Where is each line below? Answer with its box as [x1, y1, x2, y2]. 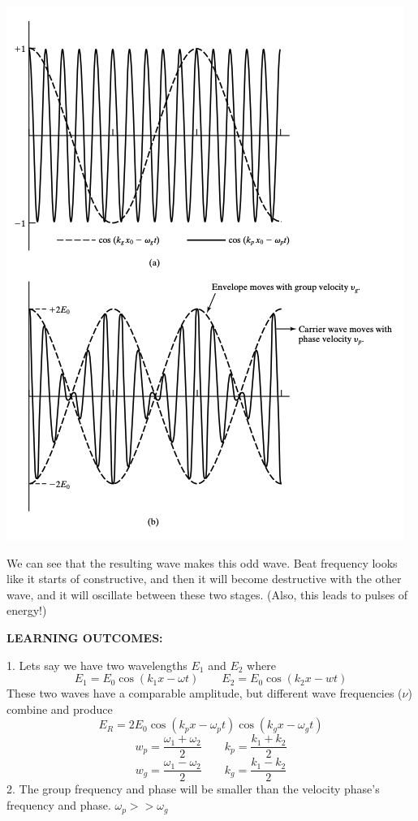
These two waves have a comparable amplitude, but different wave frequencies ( [6, 685, 403, 702]
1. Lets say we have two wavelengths [6, 656, 187, 673]
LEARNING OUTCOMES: [6, 629, 163, 646]
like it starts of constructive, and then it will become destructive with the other [6, 570, 402, 587]
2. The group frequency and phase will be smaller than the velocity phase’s [6, 780, 380, 797]
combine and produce [6, 700, 113, 717]
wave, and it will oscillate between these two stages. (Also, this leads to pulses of [6, 586, 408, 603]
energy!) [6, 602, 47, 619]
